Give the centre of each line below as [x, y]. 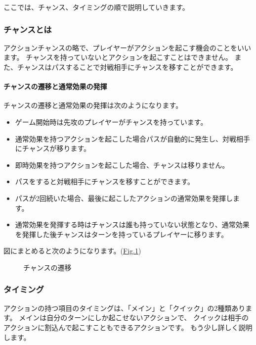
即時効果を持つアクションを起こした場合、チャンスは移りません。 [122, 165]
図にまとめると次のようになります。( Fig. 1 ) [72, 251]
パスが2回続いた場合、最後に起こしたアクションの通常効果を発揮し [124, 198]
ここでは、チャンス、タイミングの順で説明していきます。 [96, 7]
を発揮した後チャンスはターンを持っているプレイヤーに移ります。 [122, 234]
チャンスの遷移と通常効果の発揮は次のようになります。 [93, 105]
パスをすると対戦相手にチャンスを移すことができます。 [105, 181]
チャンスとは [28, 29]
